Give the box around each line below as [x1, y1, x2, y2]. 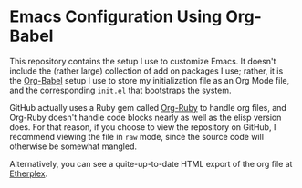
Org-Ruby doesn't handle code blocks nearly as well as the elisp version [9, 112, 282, 123]
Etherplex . [9, 168, 48, 179]
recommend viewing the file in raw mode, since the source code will [9, 131, 265, 142]
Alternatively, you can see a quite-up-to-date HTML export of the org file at [9, 158, 293, 169]
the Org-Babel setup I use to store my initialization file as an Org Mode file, [9, 74, 290, 85]
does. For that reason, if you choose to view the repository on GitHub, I [9, 121, 276, 133]
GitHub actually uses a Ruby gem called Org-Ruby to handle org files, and [9, 102, 287, 113]
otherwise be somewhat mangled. [9, 141, 138, 152]
